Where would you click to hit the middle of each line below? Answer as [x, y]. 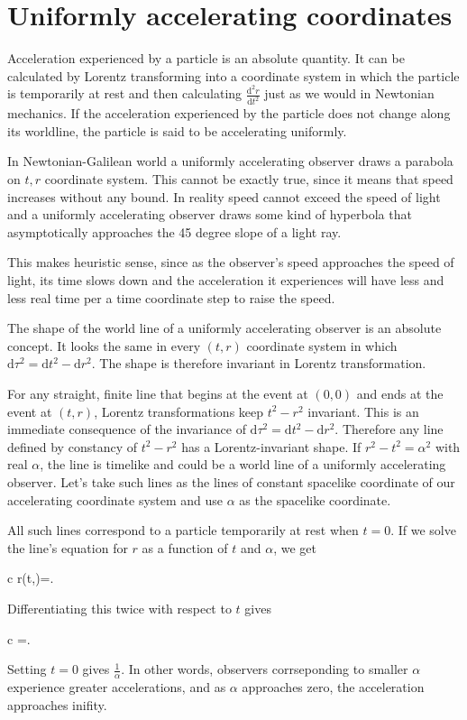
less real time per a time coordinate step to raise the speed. [171, 297]
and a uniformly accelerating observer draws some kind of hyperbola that [210, 214]
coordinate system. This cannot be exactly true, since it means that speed [249, 179]
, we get [295, 547]
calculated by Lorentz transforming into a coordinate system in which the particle [233, 75]
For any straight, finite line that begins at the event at [158, 393]
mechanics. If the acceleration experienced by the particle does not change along [229, 113]
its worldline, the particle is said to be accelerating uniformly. [177, 130]
